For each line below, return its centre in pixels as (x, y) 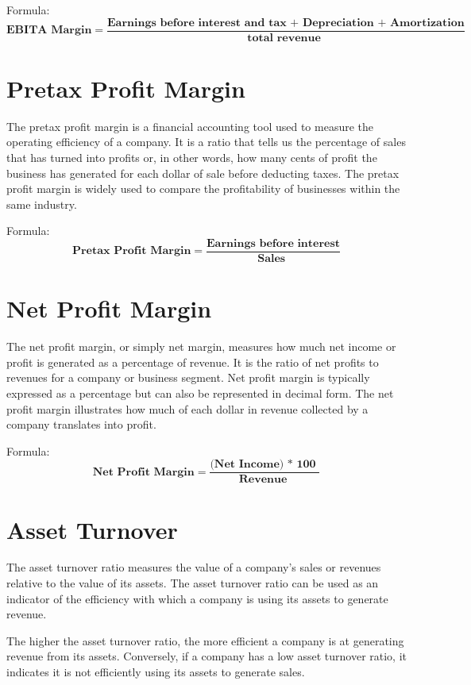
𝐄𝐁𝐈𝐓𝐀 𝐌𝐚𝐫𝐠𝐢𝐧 (49, 31)
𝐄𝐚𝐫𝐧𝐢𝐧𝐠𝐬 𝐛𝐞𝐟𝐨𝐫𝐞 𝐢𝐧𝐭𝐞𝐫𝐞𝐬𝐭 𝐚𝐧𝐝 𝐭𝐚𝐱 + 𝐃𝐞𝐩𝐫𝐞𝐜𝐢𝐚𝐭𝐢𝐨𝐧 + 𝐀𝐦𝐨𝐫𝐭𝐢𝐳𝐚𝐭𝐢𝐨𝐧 (286, 23)
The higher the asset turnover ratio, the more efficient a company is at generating (205, 640)
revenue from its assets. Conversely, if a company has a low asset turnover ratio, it (207, 656)
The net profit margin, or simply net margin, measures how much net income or (201, 346)
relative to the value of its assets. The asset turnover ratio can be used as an (193, 583)
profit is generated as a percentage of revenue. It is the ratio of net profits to (193, 362)
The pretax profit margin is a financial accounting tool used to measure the (190, 126)
